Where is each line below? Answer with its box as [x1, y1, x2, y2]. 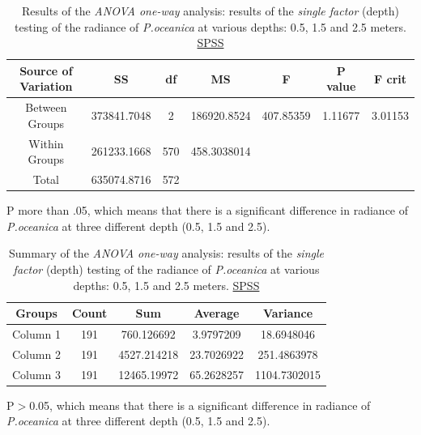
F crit [374, 70, 407, 87]
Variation [19, 78, 73, 95]
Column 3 [12, 365, 61, 382]
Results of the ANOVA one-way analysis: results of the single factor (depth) [21, 2, 400, 19]
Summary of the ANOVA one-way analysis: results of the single [9, 245, 324, 262]
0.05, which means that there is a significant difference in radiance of [29, 396, 371, 413]
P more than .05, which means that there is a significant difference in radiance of [6, 202, 409, 219]
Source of [19, 62, 73, 79]
